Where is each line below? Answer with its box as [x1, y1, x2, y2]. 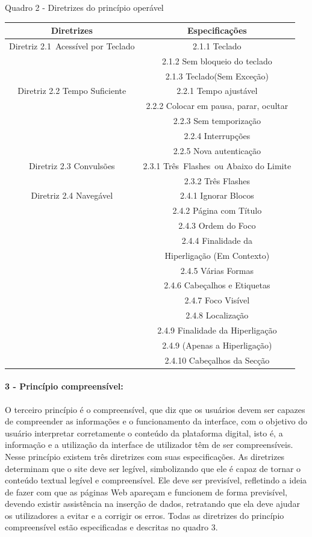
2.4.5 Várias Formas [180, 264, 254, 276]
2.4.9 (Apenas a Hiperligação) [162, 338, 272, 351]
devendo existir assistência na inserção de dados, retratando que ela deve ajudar [5, 497, 300, 510]
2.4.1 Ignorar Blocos [179, 189, 254, 202]
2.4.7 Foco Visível [184, 294, 250, 306]
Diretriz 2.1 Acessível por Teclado [9, 39, 135, 52]
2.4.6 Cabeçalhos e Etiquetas [164, 279, 270, 291]
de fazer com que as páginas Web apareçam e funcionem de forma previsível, [5, 485, 287, 498]
